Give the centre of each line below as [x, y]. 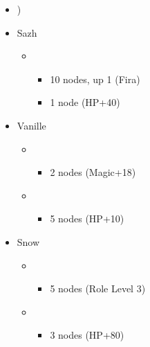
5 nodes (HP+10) [87, 219]
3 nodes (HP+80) [87, 335]
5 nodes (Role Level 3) [98, 288]
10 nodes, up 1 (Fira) [95, 79]
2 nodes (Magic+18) [93, 172]
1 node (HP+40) [85, 102]
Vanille [31, 125]
